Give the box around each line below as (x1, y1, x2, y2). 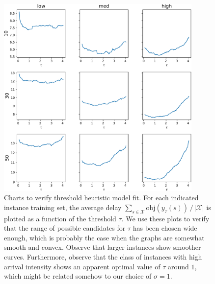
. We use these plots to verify (121, 213, 210, 223)
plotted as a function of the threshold (4, 213, 116, 223)
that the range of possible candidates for (4, 223, 126, 233)
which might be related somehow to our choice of (4, 271, 152, 281)
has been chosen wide (133, 223, 197, 233)
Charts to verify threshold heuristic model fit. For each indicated (4, 192, 199, 203)
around (167, 261, 189, 271)
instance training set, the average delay (4, 202, 122, 212)
